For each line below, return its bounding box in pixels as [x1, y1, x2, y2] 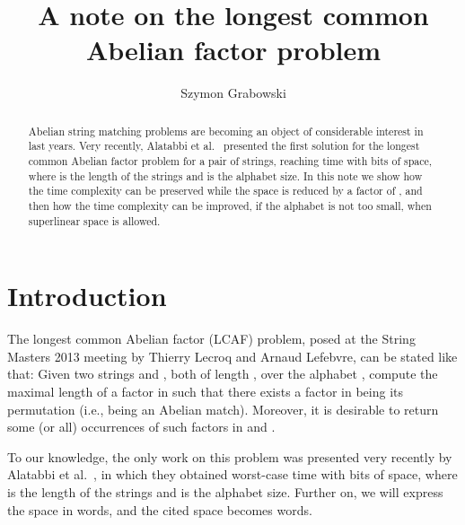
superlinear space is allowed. [28, 213, 161, 228]
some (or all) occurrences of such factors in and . [7, 417, 276, 436]
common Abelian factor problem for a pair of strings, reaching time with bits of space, [28, 153, 433, 169]
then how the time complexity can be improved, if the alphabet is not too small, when [28, 197, 432, 213]
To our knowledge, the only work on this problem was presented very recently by [7, 447, 452, 466]
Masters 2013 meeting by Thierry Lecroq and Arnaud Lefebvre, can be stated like [7, 346, 458, 365]
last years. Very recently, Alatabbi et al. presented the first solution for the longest [28, 138, 420, 153]
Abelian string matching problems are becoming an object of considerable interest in [28, 123, 424, 138]
